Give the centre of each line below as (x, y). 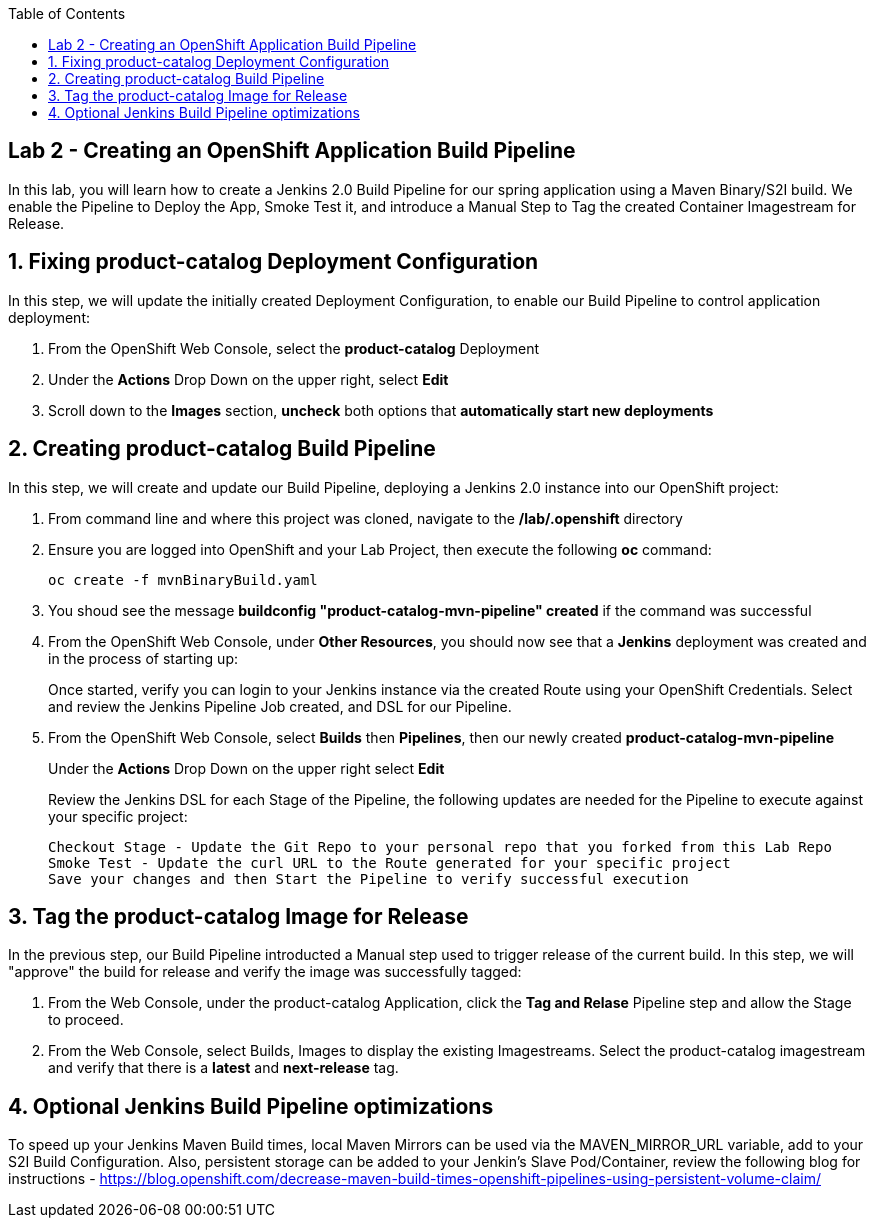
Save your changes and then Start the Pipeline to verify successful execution (368, 878)
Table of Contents (67, 13)
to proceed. (86, 1020)
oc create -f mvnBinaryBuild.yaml (183, 579)
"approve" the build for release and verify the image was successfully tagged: (265, 972)
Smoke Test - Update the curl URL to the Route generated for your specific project (389, 862)
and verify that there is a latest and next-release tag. (223, 1068)
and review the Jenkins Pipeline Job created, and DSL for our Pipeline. (280, 706)
